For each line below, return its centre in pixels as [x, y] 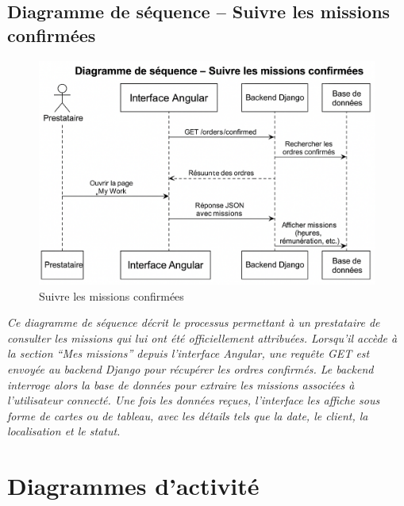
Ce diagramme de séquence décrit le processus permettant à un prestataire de [194, 322]
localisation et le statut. [64, 431]
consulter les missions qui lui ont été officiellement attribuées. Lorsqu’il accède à [202, 337]
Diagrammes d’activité [133, 486]
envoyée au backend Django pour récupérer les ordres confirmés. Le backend [190, 368]
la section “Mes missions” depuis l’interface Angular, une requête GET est [189, 353]
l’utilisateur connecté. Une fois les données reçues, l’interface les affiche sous [194, 400]
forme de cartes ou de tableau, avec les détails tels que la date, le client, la [188, 415]
